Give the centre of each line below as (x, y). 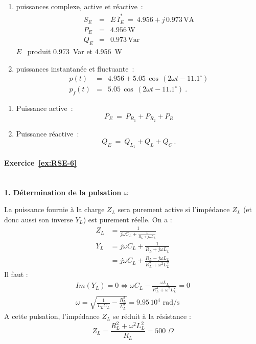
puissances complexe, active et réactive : (79, 6)
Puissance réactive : (48, 133)
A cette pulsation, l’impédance (52, 316)
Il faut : (16, 274)
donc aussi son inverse (39, 219)
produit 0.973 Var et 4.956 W (75, 51)
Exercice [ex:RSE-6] (40, 163)
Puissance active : (44, 108)
